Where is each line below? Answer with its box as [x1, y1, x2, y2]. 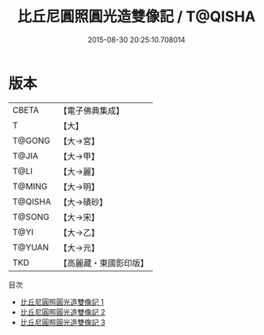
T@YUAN [12, 241, 50, 253]
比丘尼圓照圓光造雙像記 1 [19, 297, 104, 307]
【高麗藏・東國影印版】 [58, 257, 149, 268]
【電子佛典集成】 [58, 105, 124, 116]
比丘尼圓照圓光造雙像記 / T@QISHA [17, 7, 256, 26]
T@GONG [12, 135, 50, 146]
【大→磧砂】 [58, 196, 108, 207]
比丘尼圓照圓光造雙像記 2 [19, 307, 106, 317]
